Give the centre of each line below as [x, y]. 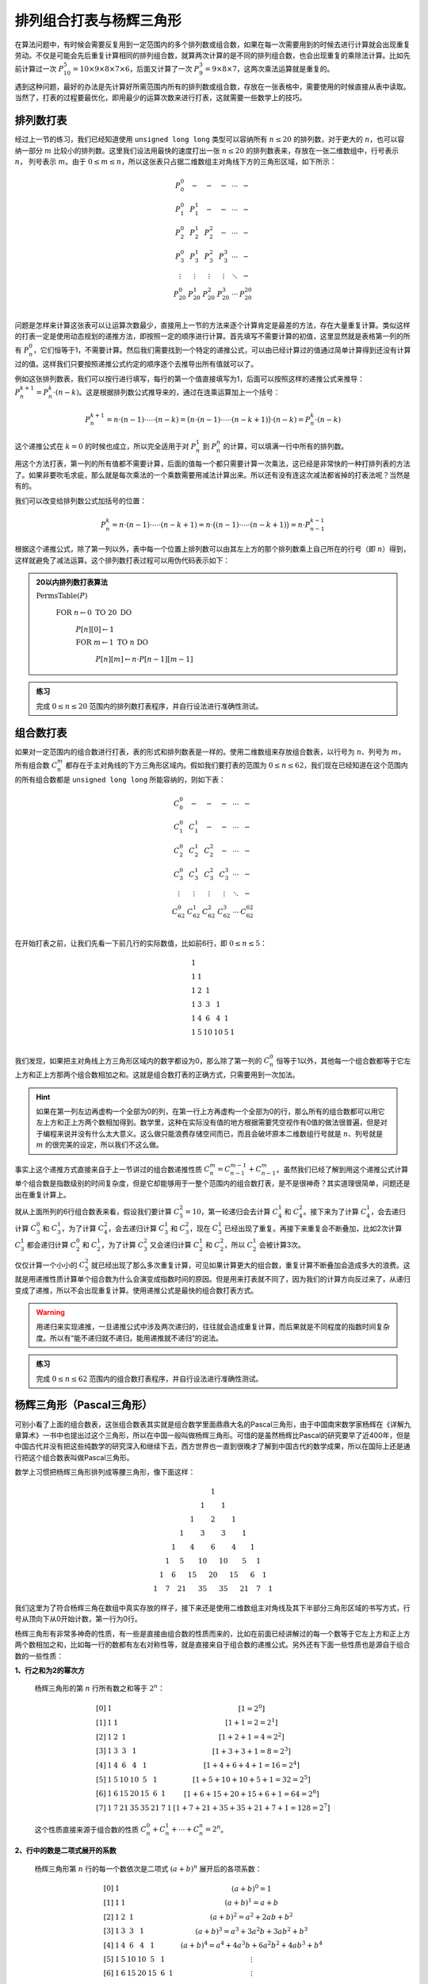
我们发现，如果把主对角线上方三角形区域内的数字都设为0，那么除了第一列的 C [142, 1060]
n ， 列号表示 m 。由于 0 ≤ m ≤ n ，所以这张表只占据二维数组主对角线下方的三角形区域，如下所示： [176, 161]
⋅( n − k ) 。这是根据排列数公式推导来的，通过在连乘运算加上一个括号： [166, 392]
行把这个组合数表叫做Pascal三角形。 [74, 1457]
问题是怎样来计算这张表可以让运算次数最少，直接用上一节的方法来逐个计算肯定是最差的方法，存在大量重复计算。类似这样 [212, 325]
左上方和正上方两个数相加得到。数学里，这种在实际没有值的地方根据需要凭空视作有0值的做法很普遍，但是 [208, 1122]
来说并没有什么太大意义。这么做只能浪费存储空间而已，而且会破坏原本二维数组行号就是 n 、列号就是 [220, 1133]
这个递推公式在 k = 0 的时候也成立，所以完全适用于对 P [105, 446]
